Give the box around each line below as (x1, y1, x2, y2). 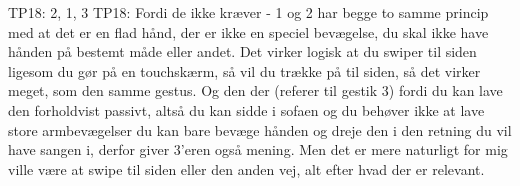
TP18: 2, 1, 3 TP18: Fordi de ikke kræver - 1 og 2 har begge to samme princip (8, 2, 489, 22)
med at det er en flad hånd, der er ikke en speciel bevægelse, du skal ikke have (8, 21, 489, 42)
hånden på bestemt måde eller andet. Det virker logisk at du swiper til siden (8, 41, 477, 62)
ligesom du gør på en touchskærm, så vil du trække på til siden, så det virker (8, 60, 481, 81)
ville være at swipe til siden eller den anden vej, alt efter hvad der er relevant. (8, 158, 485, 179)
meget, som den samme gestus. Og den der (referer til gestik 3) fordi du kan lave (8, 80, 503, 101)
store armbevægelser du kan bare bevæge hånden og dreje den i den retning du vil (8, 119, 512, 140)
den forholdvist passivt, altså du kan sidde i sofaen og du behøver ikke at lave (8, 99, 485, 120)
